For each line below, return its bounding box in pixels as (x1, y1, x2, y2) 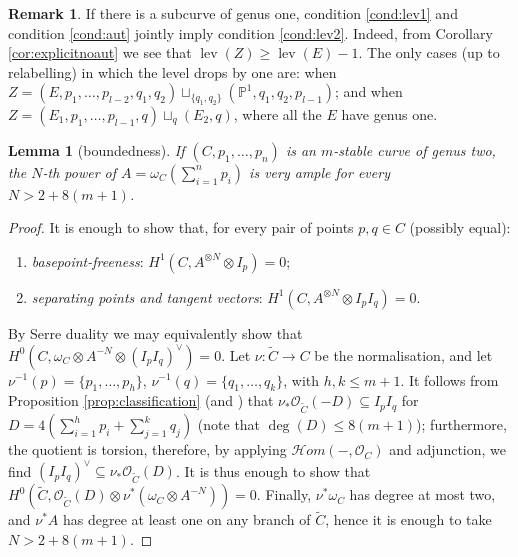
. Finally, (256, 484, 312, 505)
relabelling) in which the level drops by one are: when (8, 61, 337, 82)
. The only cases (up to (358, 42, 500, 63)
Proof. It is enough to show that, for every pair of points (8, 217, 354, 238)
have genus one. (341, 103, 438, 124)
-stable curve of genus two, (333, 139, 496, 160)
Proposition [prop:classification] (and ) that (8, 390, 274, 411)
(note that (197, 414, 261, 435)
